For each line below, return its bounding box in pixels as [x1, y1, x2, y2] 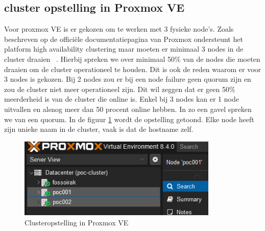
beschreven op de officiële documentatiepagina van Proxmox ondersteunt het [4, 33, 243, 44]
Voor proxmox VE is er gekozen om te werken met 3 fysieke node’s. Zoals [4, 24, 234, 34]
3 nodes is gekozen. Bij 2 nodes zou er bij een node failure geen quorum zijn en [4, 74, 251, 84]
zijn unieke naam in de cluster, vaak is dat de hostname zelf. [4, 124, 194, 134]
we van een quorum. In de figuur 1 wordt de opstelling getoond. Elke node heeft [4, 113, 254, 124]
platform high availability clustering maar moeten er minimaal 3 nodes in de [4, 43, 244, 54]
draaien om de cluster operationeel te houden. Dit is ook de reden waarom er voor [4, 63, 261, 74]
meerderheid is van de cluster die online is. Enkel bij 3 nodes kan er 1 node [4, 94, 239, 104]
